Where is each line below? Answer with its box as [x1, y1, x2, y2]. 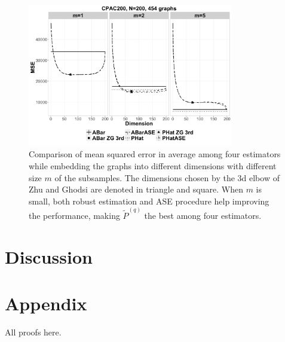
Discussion [5, 244, 93, 268]
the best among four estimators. [144, 209, 262, 221]
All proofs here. [5, 326, 62, 338]
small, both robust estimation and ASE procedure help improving [29, 194, 269, 207]
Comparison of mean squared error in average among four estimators [29, 148, 281, 160]
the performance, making [29, 209, 120, 221]
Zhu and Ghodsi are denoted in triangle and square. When [29, 183, 243, 196]
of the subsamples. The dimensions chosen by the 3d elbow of [54, 171, 280, 184]
